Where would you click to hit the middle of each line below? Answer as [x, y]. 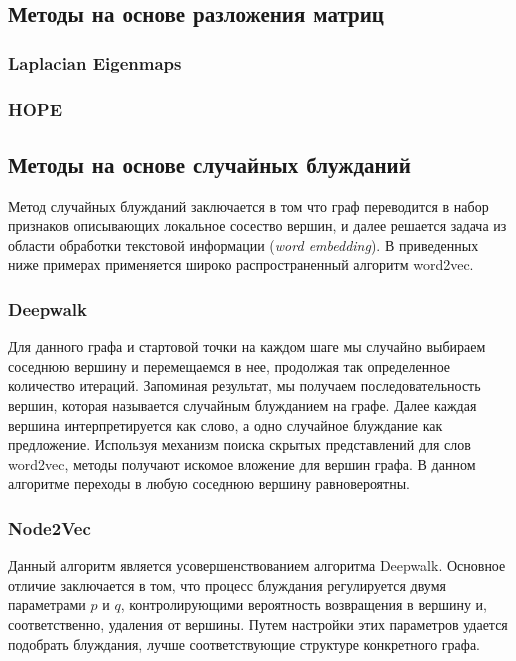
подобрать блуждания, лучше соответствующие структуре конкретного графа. [244, 643]
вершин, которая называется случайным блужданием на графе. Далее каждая [242, 405]
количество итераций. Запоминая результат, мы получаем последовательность [244, 385]
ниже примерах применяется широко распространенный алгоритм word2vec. [241, 264]
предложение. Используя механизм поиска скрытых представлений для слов [239, 444]
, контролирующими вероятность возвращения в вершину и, [303, 604]
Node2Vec [49, 527]
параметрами [47, 604]
